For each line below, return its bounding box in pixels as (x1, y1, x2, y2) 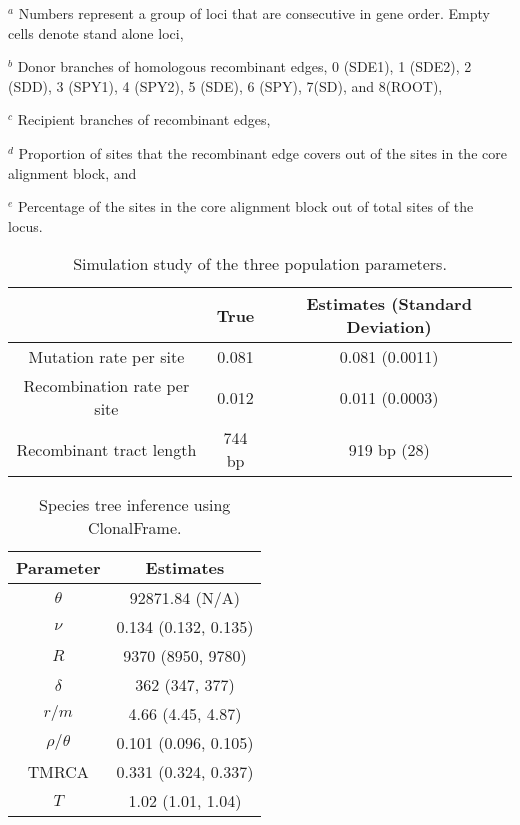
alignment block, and (8, 162, 137, 183)
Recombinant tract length (16, 437, 197, 461)
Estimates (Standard (306, 292, 472, 316)
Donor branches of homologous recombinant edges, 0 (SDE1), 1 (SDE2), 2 (17, 56, 472, 77)
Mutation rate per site (28, 345, 185, 369)
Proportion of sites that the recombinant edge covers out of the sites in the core (18, 142, 507, 163)
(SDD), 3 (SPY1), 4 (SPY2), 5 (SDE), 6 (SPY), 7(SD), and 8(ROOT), (8, 75, 443, 96)
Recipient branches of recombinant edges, (17, 109, 271, 130)
